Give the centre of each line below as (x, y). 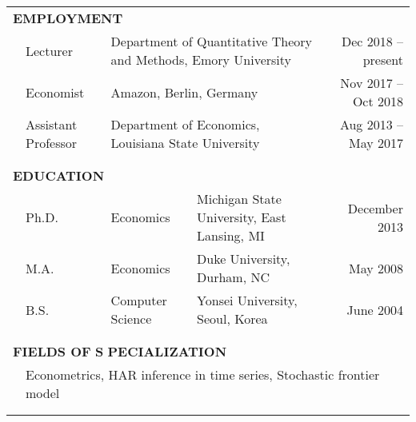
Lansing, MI (231, 235)
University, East (242, 217)
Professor (52, 143)
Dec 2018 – (372, 41)
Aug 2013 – (371, 124)
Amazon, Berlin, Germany (184, 92)
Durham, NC (234, 277)
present (383, 60)
